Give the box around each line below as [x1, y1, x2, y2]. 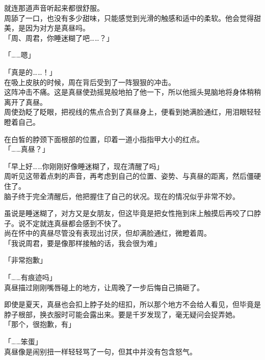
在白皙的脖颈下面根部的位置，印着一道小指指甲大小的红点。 [4, 133, 204, 144]
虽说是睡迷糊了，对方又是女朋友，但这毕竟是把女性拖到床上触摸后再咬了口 [4, 208, 254, 218]
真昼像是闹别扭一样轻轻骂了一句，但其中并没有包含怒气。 [4, 346, 197, 356]
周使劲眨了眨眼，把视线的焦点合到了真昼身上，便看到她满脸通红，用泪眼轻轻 [4, 106, 261, 117]
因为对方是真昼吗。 [25, 22, 90, 33]
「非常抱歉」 [4, 255, 47, 265]
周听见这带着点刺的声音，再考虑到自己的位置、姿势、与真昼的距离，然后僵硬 [4, 171, 261, 181]
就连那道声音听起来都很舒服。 [4, 3, 104, 13]
